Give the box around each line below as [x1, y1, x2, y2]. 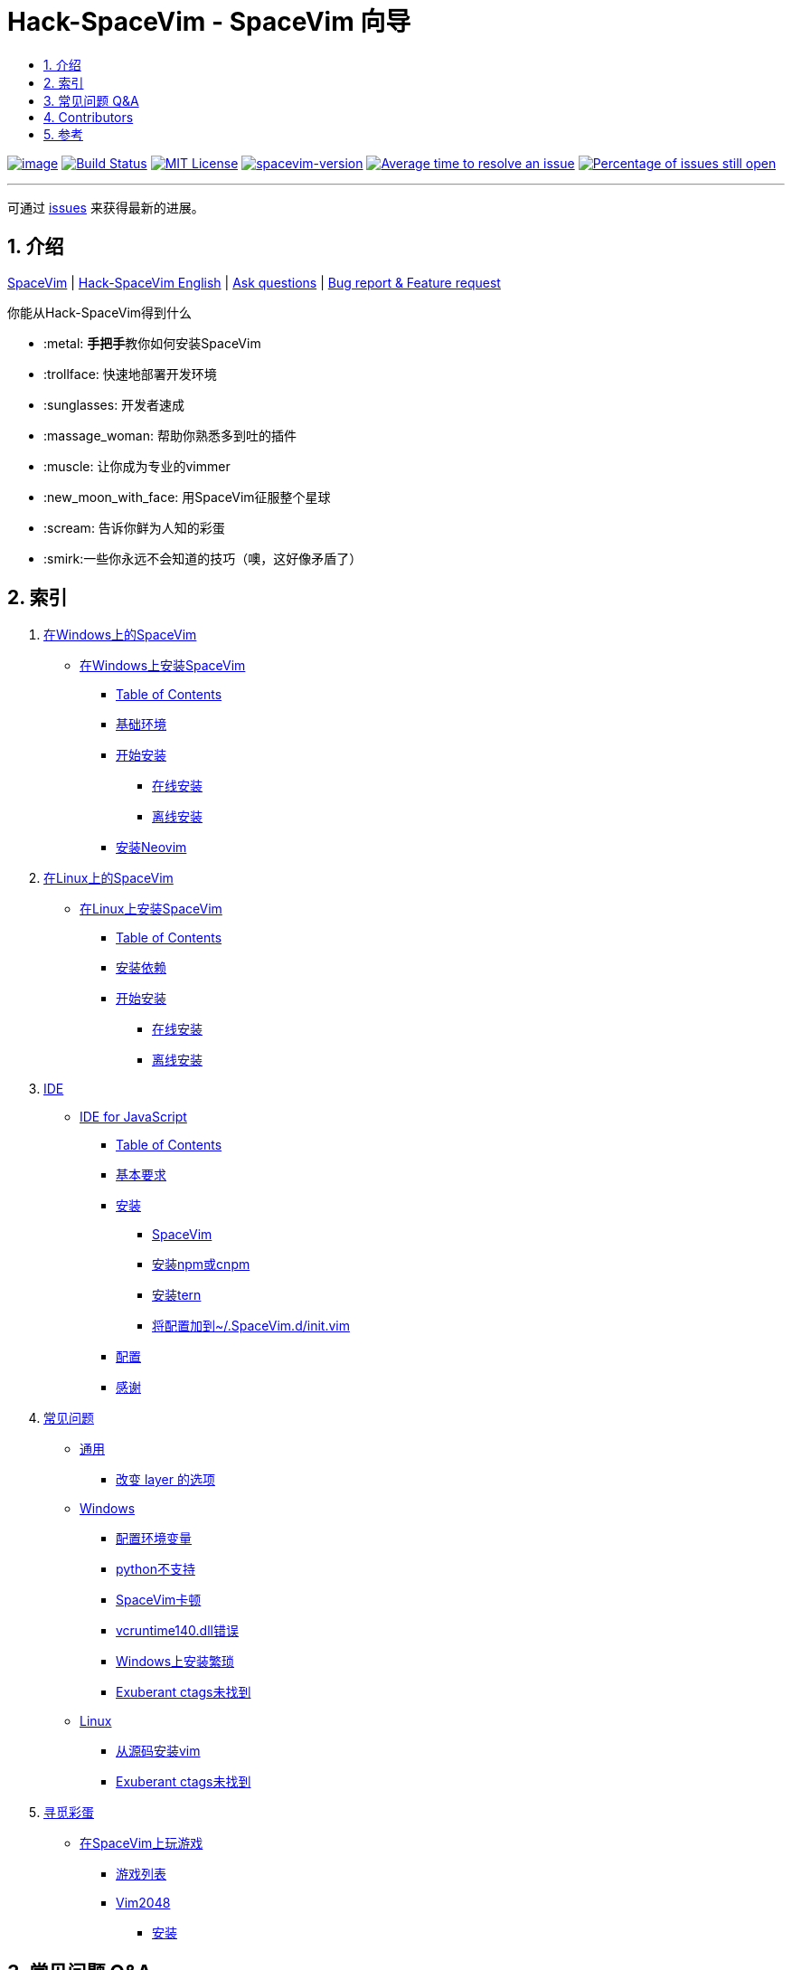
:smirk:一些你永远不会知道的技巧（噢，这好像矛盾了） [43, 550, 363, 566]
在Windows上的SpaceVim [43, 627, 197, 643]
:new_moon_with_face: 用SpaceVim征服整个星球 [43, 488, 331, 505]
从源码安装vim [116, 1743, 201, 1759]
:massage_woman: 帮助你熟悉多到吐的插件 [43, 427, 297, 443]
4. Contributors [43, 109, 134, 125]
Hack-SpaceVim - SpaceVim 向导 [7, 6, 411, 37]
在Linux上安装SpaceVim [80, 901, 222, 917]
